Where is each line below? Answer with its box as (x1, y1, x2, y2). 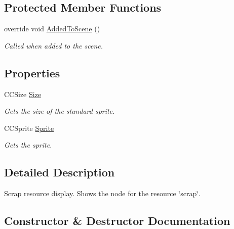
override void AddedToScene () (4, 23, 100, 34)
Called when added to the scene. (4, 40, 103, 51)
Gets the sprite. (4, 140, 52, 150)
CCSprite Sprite (4, 122, 54, 133)
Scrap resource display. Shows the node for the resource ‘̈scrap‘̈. (4, 188, 201, 199)
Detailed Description (4, 164, 115, 180)
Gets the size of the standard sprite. (4, 106, 115, 116)
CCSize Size (4, 88, 42, 99)
